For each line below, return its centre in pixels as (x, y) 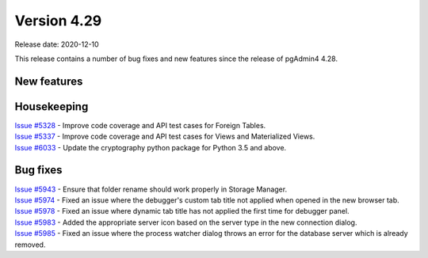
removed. (30, 245)
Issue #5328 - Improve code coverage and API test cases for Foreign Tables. (140, 125)
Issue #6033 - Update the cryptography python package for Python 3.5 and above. (151, 147)
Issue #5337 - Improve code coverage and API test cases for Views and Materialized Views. (165, 137)
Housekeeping (52, 106)
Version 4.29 (58, 21)
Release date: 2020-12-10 (57, 44)
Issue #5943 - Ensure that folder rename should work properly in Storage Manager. (151, 189)
